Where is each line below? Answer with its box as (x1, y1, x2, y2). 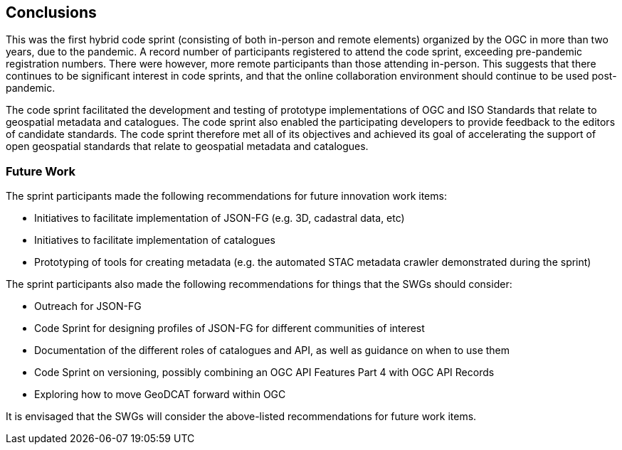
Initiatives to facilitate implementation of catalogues (34, 234, 275, 247)
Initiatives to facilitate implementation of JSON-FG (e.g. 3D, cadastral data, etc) (34, 212, 405, 225)
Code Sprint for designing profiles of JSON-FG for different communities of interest (34, 322, 425, 335)
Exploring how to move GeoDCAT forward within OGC (34, 388, 286, 401)
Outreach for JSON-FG (34, 300, 142, 313)
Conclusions (6, 4, 97, 21)
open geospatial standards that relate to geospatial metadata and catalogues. (6, 140, 369, 153)
